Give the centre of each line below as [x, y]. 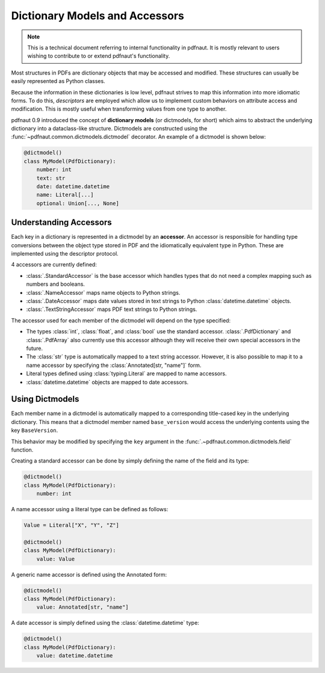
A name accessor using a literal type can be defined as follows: [90, 509]
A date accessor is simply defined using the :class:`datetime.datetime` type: [105, 623]
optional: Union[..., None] [78, 203]
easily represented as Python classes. [58, 81]
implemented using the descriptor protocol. [65, 254]
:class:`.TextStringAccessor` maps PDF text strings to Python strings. [112, 309]
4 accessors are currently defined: [54, 265]
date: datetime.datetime [73, 186]
